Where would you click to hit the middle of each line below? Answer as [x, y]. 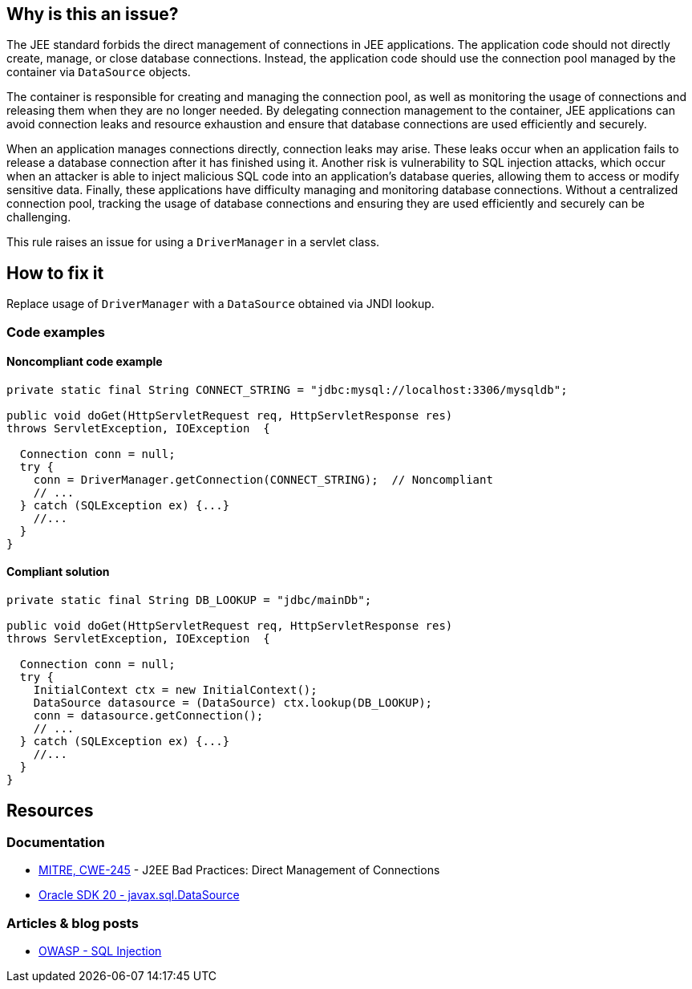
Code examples [56, 332]
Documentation [56, 842]
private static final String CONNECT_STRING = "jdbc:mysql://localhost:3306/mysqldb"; [287, 389]
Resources [50, 810]
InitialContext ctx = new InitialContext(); [175, 690]
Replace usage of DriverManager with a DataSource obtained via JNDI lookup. [221, 304]
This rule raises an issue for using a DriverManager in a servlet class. [193, 242]
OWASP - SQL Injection [100, 951]
